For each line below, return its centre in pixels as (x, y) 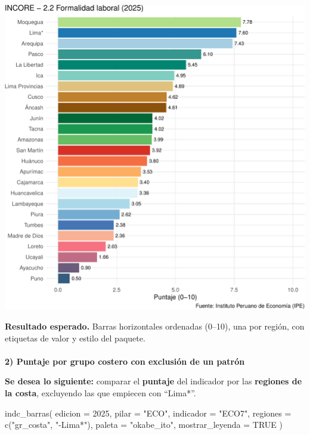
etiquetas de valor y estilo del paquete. (75, 338)
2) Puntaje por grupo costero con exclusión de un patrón (125, 361)
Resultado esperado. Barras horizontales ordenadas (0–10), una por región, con (155, 326)
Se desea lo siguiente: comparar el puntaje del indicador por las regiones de (154, 381)
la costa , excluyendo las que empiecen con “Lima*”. (100, 393)
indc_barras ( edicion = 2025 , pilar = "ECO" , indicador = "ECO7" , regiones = (148, 413)
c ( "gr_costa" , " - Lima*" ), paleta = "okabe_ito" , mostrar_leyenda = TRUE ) (144, 425)
